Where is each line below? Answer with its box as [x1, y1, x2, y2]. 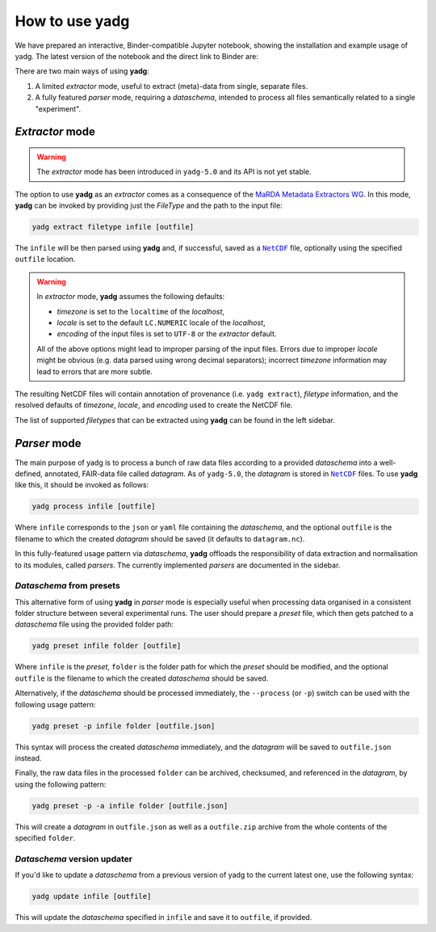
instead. [15, 753, 42, 763]
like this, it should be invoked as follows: [15, 480, 149, 490]
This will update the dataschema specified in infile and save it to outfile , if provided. [15, 913, 312, 922]
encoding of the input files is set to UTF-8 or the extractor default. [57, 329, 277, 339]
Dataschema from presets [15, 580, 120, 592]
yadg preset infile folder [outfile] [31, 641, 182, 651]
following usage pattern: [15, 699, 96, 709]
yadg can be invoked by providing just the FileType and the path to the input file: [15, 200, 283, 210]
